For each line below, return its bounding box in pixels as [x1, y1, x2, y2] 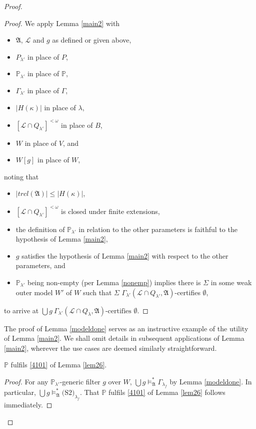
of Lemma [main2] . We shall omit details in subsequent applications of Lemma [4, 333, 244, 343]
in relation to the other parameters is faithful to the [78, 224, 237, 234]
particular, [4, 387, 36, 397]
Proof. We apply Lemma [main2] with [4, 18, 120, 28]
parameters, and [15, 260, 65, 271]
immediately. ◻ [4, 399, 52, 410]
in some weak [210, 277, 252, 287]
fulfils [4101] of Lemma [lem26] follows [108, 387, 225, 397]
